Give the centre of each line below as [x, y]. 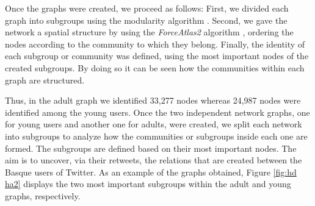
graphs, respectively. [43, 195]
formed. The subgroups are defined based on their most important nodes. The [151, 148]
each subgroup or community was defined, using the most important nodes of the [157, 56]
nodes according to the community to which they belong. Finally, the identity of [155, 44]
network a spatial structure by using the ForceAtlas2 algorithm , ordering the [149, 32]
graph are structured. [45, 80]
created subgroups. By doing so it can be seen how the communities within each [155, 67]
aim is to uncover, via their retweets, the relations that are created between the [154, 160]
